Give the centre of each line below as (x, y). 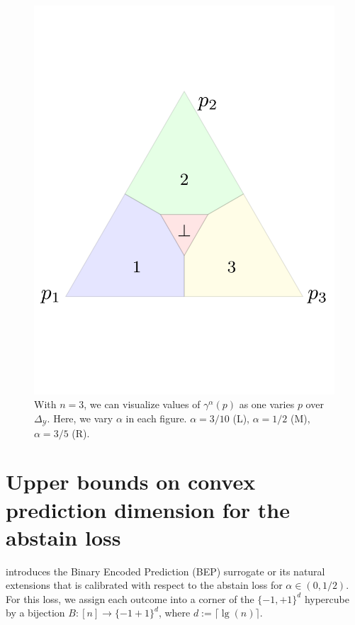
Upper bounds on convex (131, 482)
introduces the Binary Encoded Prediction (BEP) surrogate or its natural (165, 571)
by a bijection (35, 613)
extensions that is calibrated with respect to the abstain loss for (144, 585)
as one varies (267, 404)
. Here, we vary (80, 418)
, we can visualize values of (142, 404)
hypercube (327, 598)
